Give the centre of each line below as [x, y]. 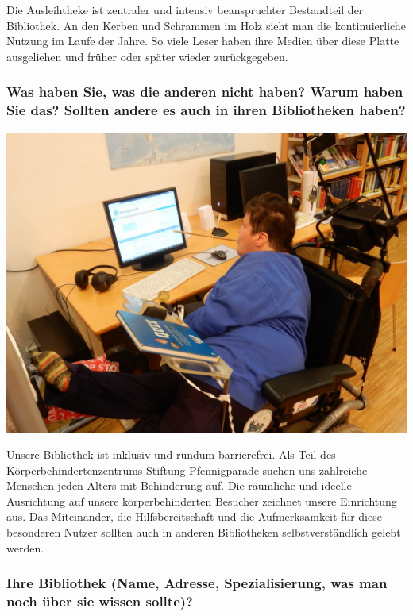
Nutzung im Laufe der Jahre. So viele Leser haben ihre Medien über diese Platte [203, 41]
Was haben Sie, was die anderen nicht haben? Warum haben [205, 92]
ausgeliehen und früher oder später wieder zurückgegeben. [147, 56]
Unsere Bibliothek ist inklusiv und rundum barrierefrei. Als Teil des [171, 454]
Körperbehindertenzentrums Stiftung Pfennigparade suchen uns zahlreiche [187, 470]
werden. [25, 547]
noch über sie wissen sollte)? [100, 601]
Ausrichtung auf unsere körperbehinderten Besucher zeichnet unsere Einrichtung [202, 500]
